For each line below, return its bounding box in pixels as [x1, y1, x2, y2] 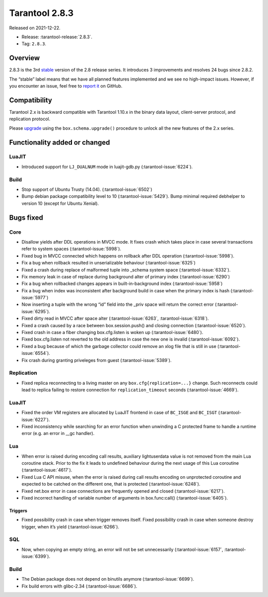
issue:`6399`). [21, 553, 51, 559]
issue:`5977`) [21, 295, 49, 301]
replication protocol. [9, 116, 51, 122]
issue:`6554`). [21, 350, 51, 356]
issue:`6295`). [21, 308, 51, 314]
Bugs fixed [9, 213, 43, 222]
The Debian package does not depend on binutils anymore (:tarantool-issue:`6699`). [21, 576, 195, 582]
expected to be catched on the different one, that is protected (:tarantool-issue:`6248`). [21, 481, 201, 487]
